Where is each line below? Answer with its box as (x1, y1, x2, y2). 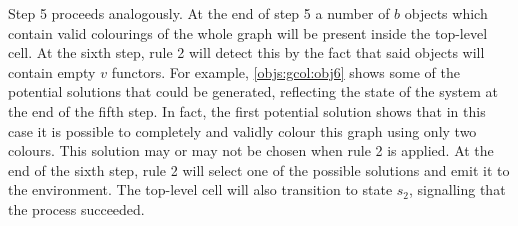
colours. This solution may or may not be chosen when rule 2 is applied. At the (8, 140, 494, 161)
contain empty (8, 61, 96, 82)
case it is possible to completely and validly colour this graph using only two (8, 120, 477, 141)
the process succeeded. (8, 198, 145, 219)
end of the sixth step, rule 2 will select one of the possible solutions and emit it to (8, 159, 510, 180)
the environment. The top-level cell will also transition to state (8, 179, 393, 200)
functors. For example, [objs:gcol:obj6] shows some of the (111, 61, 460, 82)
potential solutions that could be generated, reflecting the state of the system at (8, 81, 499, 102)
